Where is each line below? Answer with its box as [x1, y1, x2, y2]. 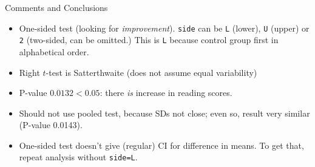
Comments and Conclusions [5, 1, 108, 13]
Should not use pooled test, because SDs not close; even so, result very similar [19, 106, 310, 119]
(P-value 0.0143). [19, 118, 83, 131]
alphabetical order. [19, 45, 89, 58]
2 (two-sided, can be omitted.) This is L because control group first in [19, 33, 279, 46]
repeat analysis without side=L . [19, 151, 138, 163]
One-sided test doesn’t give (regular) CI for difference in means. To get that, [19, 138, 304, 151]
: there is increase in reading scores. [100, 86, 232, 99]
